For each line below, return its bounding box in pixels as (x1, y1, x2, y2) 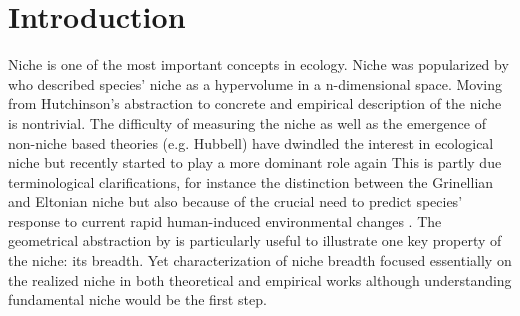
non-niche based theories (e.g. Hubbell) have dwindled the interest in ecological (8, 132, 494, 153)
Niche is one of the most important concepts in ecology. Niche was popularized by (8, 54, 509, 75)
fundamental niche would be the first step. (8, 289, 267, 310)
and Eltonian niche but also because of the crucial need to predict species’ (8, 191, 463, 212)
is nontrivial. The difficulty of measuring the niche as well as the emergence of (8, 112, 486, 133)
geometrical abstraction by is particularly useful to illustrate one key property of (8, 230, 502, 251)
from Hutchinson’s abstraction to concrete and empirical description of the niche (8, 93, 502, 114)
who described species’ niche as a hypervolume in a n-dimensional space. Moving (8, 73, 503, 94)
